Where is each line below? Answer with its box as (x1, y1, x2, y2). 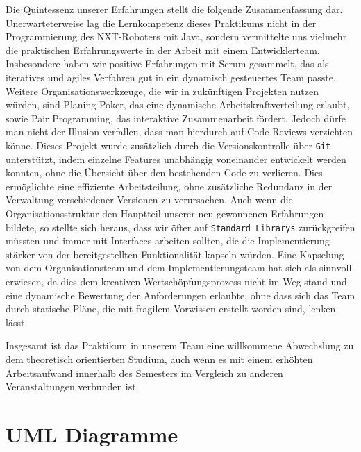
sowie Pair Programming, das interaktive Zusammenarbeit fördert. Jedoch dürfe (6, 110, 346, 125)
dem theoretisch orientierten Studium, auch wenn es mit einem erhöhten (6, 351, 313, 366)
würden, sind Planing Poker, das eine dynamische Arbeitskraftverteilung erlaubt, (6, 97, 350, 112)
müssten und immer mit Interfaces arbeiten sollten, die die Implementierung (6, 233, 330, 248)
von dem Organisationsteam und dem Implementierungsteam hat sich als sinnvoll (6, 260, 352, 275)
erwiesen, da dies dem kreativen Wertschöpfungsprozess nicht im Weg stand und (6, 274, 347, 288)
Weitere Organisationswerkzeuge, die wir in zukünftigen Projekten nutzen (6, 83, 319, 98)
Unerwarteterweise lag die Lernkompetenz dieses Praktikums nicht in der (6, 15, 317, 30)
